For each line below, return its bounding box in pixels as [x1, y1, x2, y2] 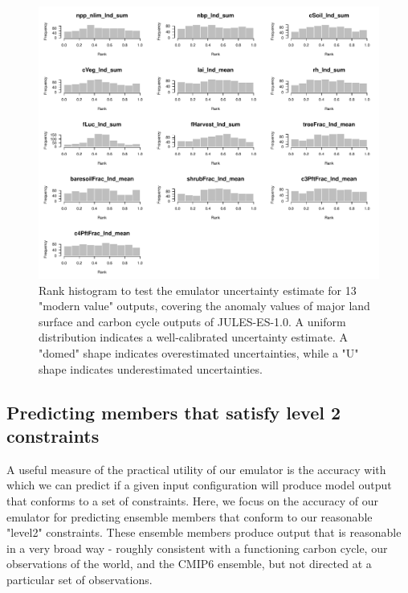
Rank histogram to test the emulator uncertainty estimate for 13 [39, 281, 357, 298]
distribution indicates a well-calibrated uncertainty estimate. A [39, 329, 348, 346]
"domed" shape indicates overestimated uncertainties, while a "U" [39, 345, 359, 362]
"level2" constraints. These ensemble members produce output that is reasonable [6, 524, 402, 541]
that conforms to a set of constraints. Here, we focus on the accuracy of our [6, 493, 378, 509]
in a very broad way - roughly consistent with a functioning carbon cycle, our [6, 539, 388, 556]
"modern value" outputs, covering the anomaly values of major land [39, 297, 370, 314]
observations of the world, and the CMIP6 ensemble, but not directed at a [6, 555, 372, 572]
